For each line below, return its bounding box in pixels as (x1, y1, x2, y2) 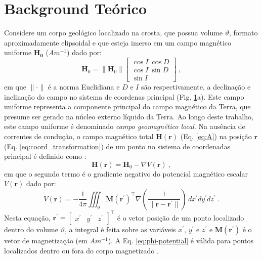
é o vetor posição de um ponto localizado (117, 212, 244, 223)
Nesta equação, (4, 212, 51, 223)
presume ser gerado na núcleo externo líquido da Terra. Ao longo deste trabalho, (4, 111, 253, 121)
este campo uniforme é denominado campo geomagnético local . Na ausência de (4, 121, 245, 132)
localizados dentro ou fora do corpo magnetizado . (4, 245, 159, 256)
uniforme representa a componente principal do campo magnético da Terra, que (4, 101, 251, 112)
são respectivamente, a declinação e (141, 81, 251, 92)
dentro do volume (4, 224, 58, 235)
